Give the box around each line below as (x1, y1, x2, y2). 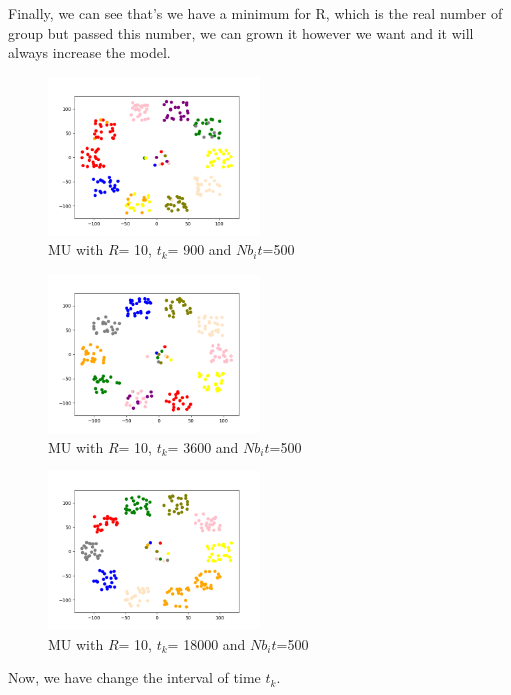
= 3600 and (167, 436, 239, 457)
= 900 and (167, 239, 232, 260)
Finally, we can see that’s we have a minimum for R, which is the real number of (8, 3, 503, 23)
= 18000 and (167, 633, 246, 654)
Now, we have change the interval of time (8, 667, 261, 688)
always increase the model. (8, 42, 171, 63)
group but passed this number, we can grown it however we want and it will (8, 22, 474, 43)
